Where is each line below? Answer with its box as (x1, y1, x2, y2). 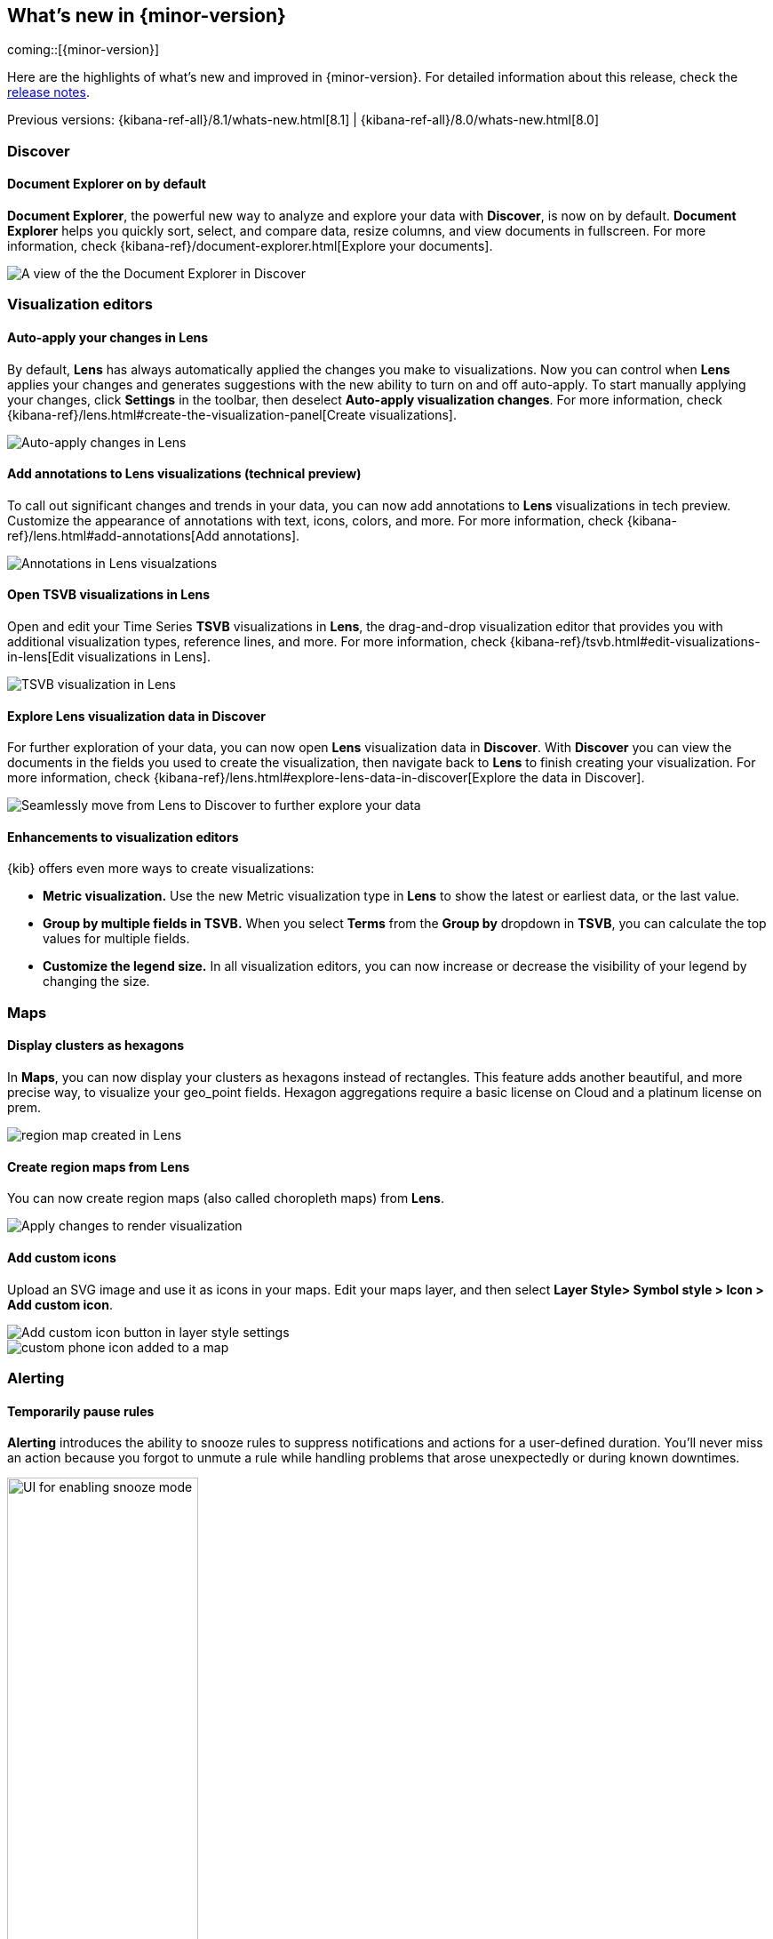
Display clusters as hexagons (7, 1038, 185, 1054)
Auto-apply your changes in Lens (7, 330, 209, 345)
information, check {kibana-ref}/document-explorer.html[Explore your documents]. (7, 238, 493, 254)
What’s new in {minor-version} (7, 4, 286, 27)
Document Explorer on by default (7, 176, 206, 192)
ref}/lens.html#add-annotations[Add (7, 527, 219, 543)
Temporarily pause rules (7, 1403, 155, 1419)
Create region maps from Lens (7, 1158, 190, 1174)
